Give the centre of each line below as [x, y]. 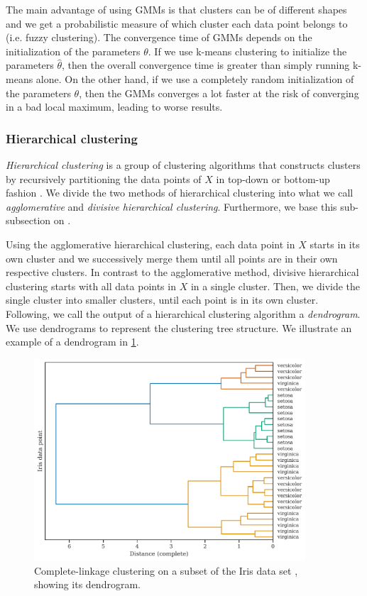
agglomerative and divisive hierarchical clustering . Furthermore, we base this [171, 206]
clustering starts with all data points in [91, 286]
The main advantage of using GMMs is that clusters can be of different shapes [176, 9]
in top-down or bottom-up [273, 178]
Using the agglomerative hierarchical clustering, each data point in [150, 244]
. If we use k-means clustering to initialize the [247, 51]
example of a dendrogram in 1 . [72, 342]
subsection [28, 220]
